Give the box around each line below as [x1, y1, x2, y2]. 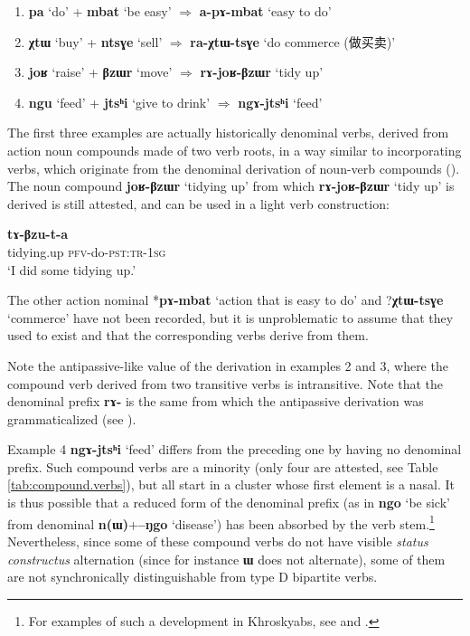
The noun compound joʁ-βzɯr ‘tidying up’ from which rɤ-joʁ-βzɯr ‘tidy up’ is [7, 176, 455, 195]
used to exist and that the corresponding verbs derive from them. [7, 326, 369, 345]
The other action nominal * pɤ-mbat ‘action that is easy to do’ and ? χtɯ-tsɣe [7, 290, 444, 309]
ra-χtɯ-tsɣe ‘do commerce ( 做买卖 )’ [190, 32, 396, 51]
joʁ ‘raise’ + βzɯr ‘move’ [28, 62, 173, 81]
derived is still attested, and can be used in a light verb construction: [7, 194, 390, 213]
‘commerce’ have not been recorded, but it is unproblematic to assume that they [7, 308, 454, 327]
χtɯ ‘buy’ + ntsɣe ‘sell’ [28, 32, 163, 51]
